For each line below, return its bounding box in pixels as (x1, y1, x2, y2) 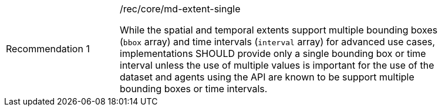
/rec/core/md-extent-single (120, 3, 241, 15)
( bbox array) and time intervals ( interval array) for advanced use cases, (120, 36, 436, 48)
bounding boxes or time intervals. (120, 83, 268, 95)
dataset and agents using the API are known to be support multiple (120, 71, 414, 83)
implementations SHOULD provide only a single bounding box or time (120, 48, 426, 59)
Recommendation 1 (6, 43, 90, 55)
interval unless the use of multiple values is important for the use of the (120, 59, 434, 71)
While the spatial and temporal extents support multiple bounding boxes (120, 24, 438, 36)
